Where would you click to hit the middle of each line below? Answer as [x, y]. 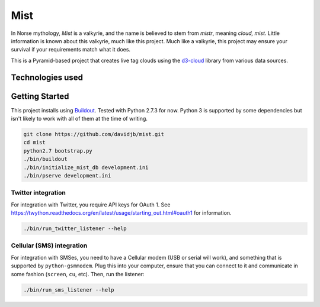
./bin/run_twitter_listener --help [75, 229]
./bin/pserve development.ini [67, 175]
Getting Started [40, 96]
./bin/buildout [45, 159]
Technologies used [47, 77]
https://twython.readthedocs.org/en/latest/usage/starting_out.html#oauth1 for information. [121, 213]
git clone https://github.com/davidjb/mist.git [94, 134]
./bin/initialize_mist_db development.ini [86, 167]
